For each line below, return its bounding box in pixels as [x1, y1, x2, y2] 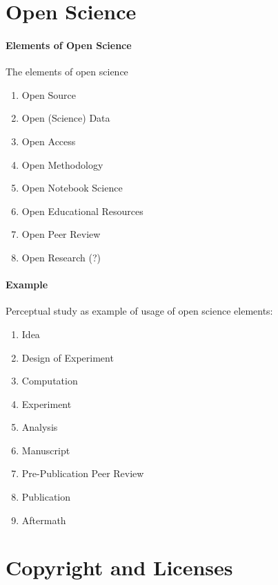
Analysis [21, 420, 58, 434]
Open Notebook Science [21, 180, 123, 195]
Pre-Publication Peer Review [21, 466, 144, 481]
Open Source [21, 87, 77, 102]
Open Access [21, 133, 76, 148]
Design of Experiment [21, 350, 114, 364]
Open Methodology [21, 157, 103, 171]
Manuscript [21, 443, 70, 457]
